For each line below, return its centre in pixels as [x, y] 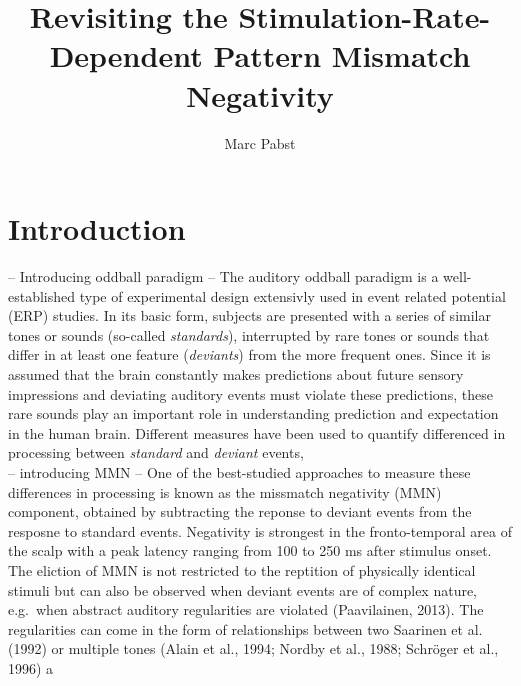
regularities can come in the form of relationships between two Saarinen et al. [245, 628]
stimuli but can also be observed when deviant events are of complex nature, [243, 589]
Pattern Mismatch [342, 55]
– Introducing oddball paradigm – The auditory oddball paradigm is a [223, 276]
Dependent [126, 55]
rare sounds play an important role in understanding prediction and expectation [253, 413]
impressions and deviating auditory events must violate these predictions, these [250, 393]
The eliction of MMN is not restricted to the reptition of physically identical [242, 569]
